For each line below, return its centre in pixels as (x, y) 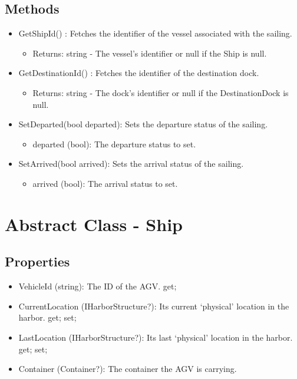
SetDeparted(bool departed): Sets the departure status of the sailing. (143, 124)
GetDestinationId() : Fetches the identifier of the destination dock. (139, 73)
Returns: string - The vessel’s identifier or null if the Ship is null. (150, 53)
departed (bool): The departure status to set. (114, 144)
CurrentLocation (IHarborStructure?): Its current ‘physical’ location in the (154, 306)
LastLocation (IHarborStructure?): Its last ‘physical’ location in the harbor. (156, 337)
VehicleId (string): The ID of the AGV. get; (98, 286)
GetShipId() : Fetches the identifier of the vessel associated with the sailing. (155, 33)
